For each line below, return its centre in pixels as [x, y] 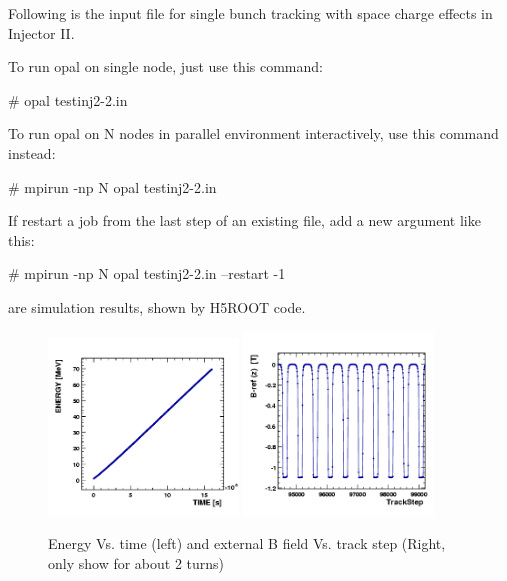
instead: [32, 152]
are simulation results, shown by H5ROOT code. [157, 306]
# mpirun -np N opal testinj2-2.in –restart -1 [147, 273]
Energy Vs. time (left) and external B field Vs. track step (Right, [247, 543]
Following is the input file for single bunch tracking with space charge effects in [250, 13]
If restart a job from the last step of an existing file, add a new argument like [244, 220]
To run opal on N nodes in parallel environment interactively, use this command [253, 133]
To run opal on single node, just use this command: [165, 66]
